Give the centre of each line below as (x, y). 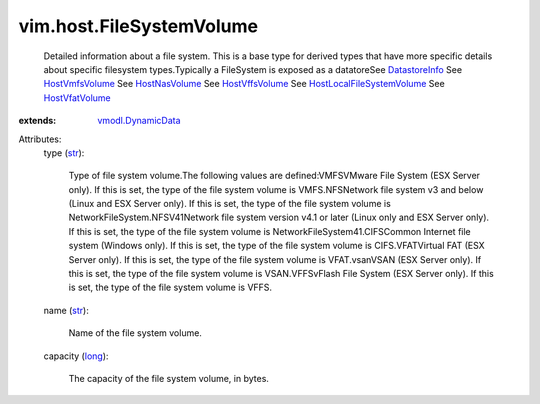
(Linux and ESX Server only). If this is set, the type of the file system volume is (230, 204)
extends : (37, 121)
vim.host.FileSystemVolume (138, 26)
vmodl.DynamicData (139, 121)
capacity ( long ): (76, 356)
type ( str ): (64, 152)
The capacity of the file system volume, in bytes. (169, 378)
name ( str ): (66, 310)
